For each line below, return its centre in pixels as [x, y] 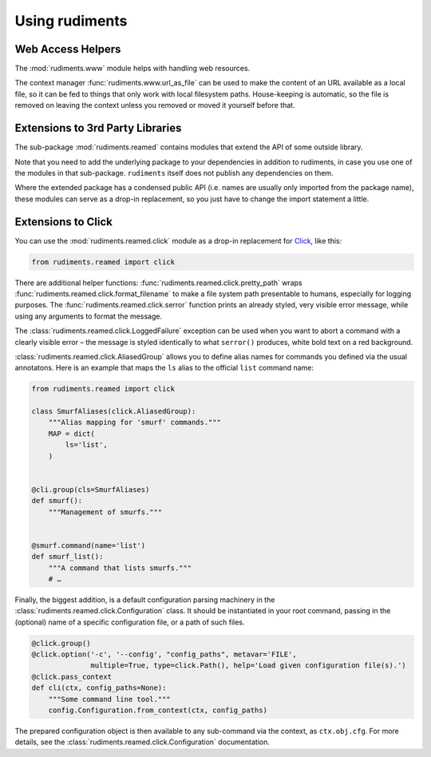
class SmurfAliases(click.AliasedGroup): [114, 412]
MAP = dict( [72, 434]
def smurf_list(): [67, 557]
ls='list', [86, 445]
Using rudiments [71, 21]
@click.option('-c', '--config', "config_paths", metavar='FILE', [164, 654]
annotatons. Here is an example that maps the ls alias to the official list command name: [164, 368]
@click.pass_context [71, 676]
